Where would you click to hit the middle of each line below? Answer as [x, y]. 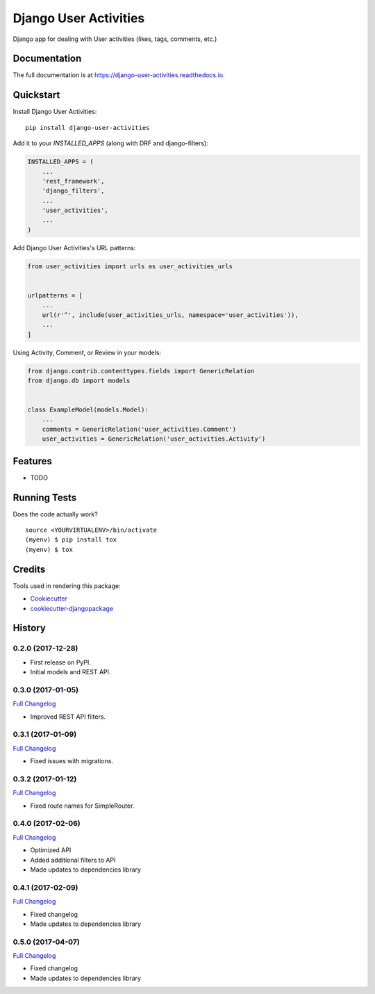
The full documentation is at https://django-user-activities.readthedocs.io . [119, 75]
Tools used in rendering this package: [67, 586]
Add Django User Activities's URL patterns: [74, 247]
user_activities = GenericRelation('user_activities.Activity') [154, 439]
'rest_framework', [73, 181]
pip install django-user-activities [87, 128]
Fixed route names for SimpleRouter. [82, 806]
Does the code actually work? [56, 514]
